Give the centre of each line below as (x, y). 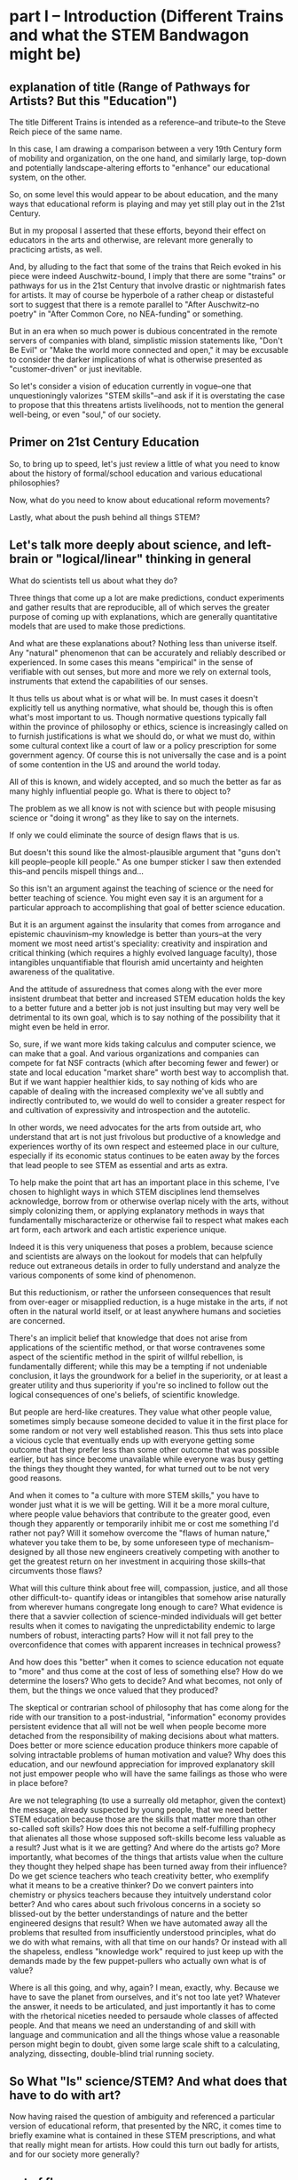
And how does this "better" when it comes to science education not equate (146, 1662)
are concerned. (37, 1320)
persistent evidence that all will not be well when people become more (138, 1726)
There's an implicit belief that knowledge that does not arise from (129, 1338)
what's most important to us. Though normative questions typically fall (138, 717)
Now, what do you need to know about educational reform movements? (140, 500)
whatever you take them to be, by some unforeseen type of (118, 1542)
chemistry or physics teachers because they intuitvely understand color (141, 1895)
